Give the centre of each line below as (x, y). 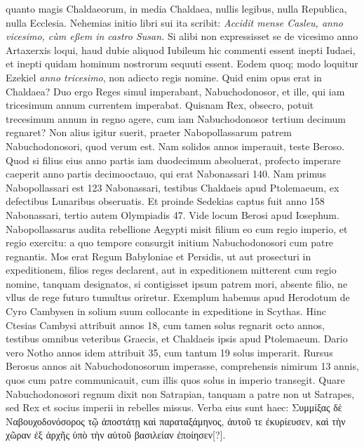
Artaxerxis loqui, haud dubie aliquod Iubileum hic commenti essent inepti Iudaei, (181, 49)
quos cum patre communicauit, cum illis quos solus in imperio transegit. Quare (175, 380)
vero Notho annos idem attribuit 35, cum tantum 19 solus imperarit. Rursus (169, 352)
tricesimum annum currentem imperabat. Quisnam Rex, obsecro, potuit (160, 105)
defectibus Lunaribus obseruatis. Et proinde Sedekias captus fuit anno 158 (165, 201)
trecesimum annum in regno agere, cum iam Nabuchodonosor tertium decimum (176, 118)
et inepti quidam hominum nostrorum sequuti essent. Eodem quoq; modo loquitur (182, 64)
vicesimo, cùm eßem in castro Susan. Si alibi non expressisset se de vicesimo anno (182, 36)
